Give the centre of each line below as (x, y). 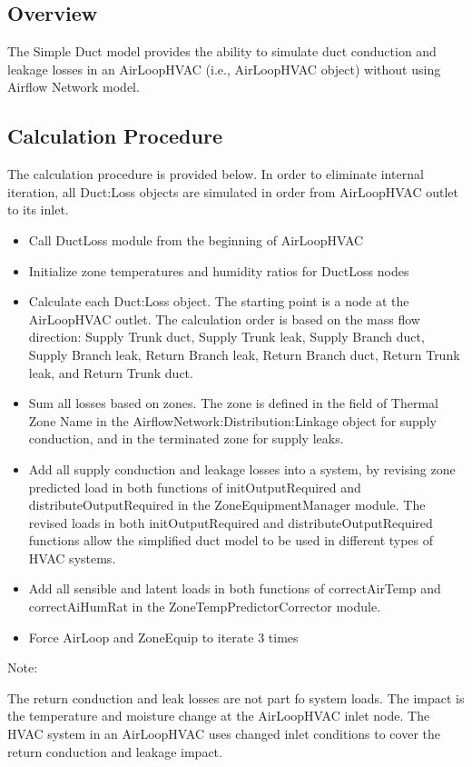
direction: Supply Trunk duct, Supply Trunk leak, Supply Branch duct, (226, 337)
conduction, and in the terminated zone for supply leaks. (186, 438)
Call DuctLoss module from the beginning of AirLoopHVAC (196, 239)
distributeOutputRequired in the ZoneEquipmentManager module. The (227, 505)
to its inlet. (38, 209)
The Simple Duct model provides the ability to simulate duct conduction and (222, 51)
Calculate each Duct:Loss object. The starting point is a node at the (219, 301)
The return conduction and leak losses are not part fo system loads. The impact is (236, 697)
